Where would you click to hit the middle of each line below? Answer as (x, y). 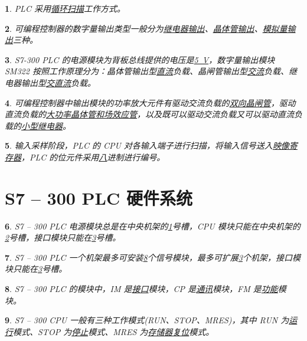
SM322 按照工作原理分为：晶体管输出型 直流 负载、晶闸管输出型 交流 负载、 (147, 71)
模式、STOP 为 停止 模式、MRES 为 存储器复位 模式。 (114, 331)
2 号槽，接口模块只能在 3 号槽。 (63, 237)
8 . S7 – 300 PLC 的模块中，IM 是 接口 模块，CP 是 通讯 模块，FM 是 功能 (141, 289)
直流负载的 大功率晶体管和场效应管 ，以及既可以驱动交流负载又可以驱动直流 (149, 114)
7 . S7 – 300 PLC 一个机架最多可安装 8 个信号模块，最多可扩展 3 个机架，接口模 (153, 257)
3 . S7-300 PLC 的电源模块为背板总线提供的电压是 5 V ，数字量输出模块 (140, 59)
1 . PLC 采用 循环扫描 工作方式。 (65, 8)
